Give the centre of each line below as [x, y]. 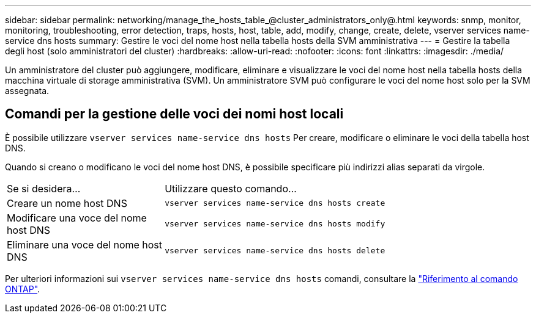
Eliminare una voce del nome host [85, 244]
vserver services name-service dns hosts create [275, 203]
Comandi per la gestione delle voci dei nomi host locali [174, 114]
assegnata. [27, 91]
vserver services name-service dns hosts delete [275, 251]
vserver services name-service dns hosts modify [275, 224]
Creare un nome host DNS [67, 203]
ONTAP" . [23, 289]
